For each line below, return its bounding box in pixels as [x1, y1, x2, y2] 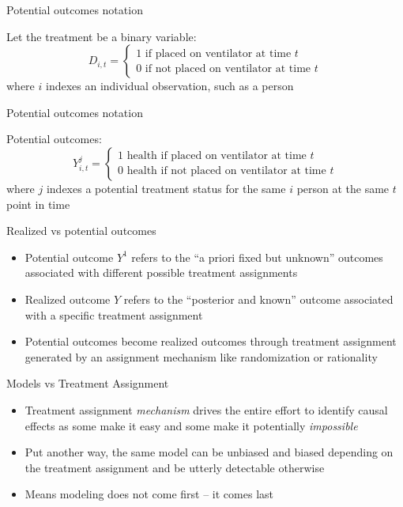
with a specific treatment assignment [24, 306, 203, 323]
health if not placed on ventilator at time [126, 165, 326, 177]
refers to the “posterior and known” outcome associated [123, 290, 394, 307]
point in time [6, 195, 70, 212]
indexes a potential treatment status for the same [46, 180, 286, 196]
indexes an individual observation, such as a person [45, 78, 294, 94]
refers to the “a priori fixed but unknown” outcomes [131, 248, 383, 265]
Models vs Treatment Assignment [6, 375, 169, 392]
